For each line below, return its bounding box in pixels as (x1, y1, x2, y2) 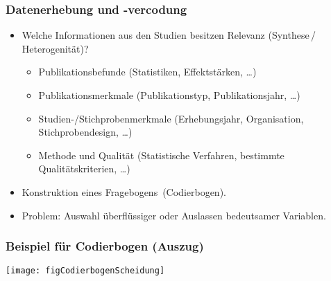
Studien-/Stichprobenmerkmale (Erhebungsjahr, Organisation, (38, 111, 304, 125)
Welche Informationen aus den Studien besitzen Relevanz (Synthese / (22, 28, 316, 42)
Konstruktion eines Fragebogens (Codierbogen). (22, 184, 226, 199)
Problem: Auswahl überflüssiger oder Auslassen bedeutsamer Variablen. (22, 208, 326, 222)
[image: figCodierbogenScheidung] (6, 266, 165, 276)
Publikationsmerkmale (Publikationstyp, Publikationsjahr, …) (38, 88, 300, 102)
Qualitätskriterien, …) (38, 161, 130, 176)
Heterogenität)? (22, 41, 89, 55)
